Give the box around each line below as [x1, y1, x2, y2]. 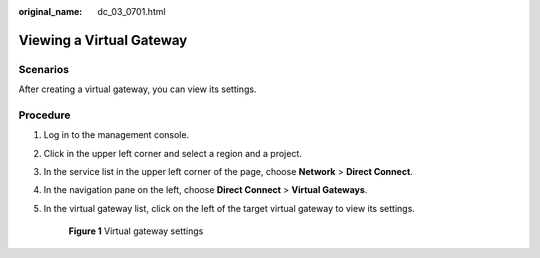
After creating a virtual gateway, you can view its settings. [18, 83, 257, 95]
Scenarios [18, 62, 70, 76]
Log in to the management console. [43, 129, 190, 141]
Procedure [18, 108, 71, 122]
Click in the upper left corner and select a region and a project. [43, 147, 302, 159]
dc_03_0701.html [97, 6, 166, 17]
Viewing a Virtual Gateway [18, 31, 188, 49]
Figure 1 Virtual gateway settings [68, 225, 204, 237]
